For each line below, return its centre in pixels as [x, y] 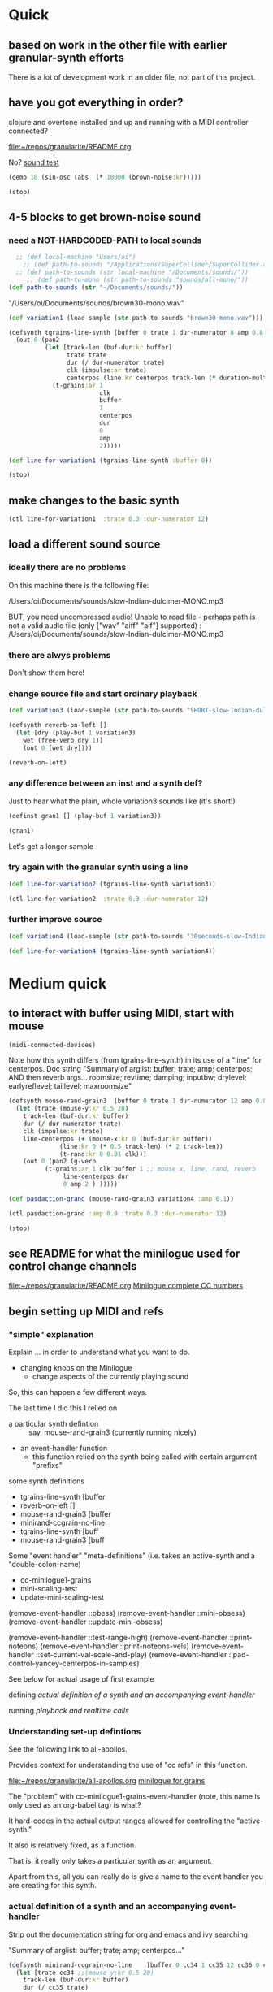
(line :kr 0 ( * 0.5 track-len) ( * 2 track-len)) [141, 1146]
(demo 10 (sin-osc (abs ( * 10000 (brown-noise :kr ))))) [105, 177]
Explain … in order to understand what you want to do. [99, 1352]
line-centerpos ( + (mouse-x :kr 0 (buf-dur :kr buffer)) [118, 1139]
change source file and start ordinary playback [103, 694]
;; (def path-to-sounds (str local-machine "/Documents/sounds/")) [132, 272]
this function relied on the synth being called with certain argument [145, 1457]
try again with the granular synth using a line [98, 867]
